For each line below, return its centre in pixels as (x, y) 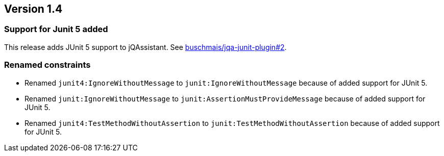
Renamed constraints (47, 65)
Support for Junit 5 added (56, 29)
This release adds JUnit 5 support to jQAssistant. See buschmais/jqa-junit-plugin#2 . (145, 47)
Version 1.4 (33, 9)
